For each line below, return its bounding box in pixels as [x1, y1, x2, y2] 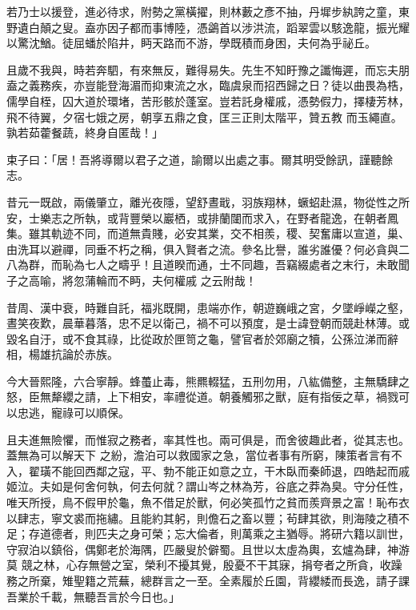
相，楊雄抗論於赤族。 [6, 346, 118, 363]
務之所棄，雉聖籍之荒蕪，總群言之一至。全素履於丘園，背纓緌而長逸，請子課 [6, 572, 410, 588]
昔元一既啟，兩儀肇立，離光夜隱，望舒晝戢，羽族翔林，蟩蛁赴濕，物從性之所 [6, 193, 410, 210]
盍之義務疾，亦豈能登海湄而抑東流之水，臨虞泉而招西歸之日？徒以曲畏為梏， [6, 77, 410, 94]
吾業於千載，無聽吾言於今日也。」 [6, 588, 180, 604]
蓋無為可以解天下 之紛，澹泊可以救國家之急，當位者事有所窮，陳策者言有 [6, 447, 391, 464]
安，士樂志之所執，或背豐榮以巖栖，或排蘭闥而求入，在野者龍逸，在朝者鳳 [6, 209, 398, 226]
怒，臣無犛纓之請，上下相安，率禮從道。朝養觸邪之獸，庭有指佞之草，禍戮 [6, 388, 398, 405]
